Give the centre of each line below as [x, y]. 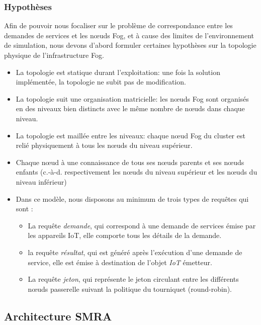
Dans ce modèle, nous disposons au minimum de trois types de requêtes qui [132, 198]
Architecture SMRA [58, 316]
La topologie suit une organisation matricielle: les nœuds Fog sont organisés [132, 98]
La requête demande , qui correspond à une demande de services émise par [142, 225]
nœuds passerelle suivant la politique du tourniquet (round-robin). [130, 289]
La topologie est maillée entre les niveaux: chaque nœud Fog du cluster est [130, 135]
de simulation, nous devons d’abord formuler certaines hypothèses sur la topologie [130, 45]
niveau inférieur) [41, 181]
